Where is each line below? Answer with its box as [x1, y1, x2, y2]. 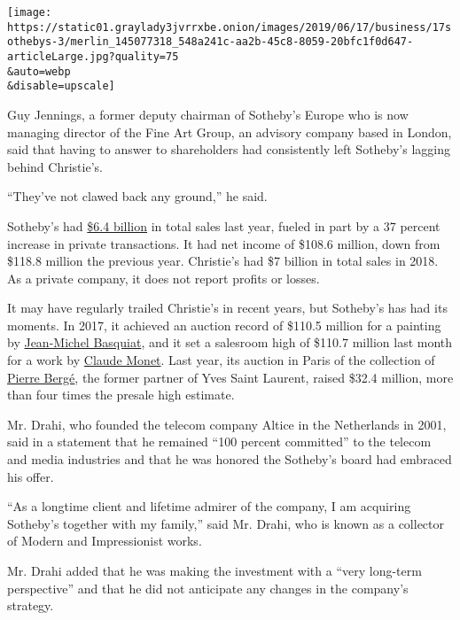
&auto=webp [7, 65, 71, 78]
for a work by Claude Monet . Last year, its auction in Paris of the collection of [7, 351, 435, 369]
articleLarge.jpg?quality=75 [7, 50, 179, 63]
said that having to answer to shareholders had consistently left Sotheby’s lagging [7, 140, 451, 159]
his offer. [7, 467, 54, 485]
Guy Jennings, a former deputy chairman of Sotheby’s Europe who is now [7, 105, 409, 123]
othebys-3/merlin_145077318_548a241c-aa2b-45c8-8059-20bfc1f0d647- [7, 35, 414, 49]
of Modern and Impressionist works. [7, 531, 202, 550]
